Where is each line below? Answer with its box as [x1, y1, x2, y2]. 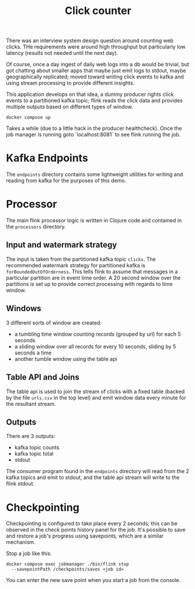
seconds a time [14, 349, 52, 356]
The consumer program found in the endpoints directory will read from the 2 [6, 468, 190, 475]
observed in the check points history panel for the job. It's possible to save [6, 526, 186, 533]
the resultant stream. [6, 400, 57, 407]
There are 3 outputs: [6, 433, 55, 440]
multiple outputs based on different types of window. [6, 104, 133, 111]
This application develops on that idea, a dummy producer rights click [6, 91, 174, 98]
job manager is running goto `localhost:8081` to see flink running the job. [6, 131, 181, 138]
